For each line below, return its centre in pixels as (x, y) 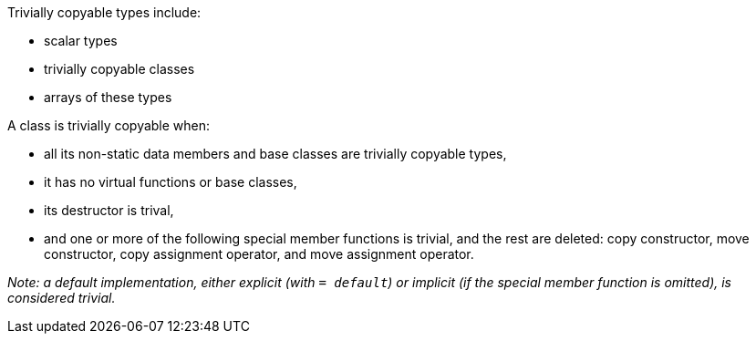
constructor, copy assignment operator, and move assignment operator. (259, 254)
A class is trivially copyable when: (109, 125)
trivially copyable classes (119, 69)
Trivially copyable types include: (104, 12)
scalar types (81, 41)
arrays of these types (108, 97)
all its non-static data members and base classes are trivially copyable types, (275, 154)
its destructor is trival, (109, 210)
